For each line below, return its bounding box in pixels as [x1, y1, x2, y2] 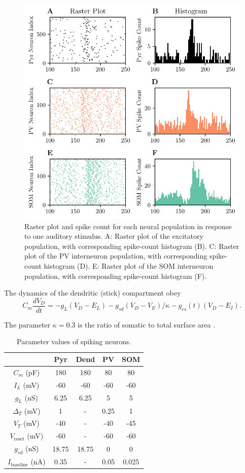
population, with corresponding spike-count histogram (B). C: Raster [24, 240, 239, 251]
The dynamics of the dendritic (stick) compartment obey [4, 287, 181, 298]
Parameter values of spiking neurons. [17, 336, 131, 347]
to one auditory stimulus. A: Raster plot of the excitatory [24, 231, 203, 241]
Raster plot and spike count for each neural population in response [24, 221, 232, 231]
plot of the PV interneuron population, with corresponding [24, 250, 207, 261]
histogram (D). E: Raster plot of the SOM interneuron [44, 260, 214, 271]
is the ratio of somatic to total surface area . [78, 319, 216, 330]
